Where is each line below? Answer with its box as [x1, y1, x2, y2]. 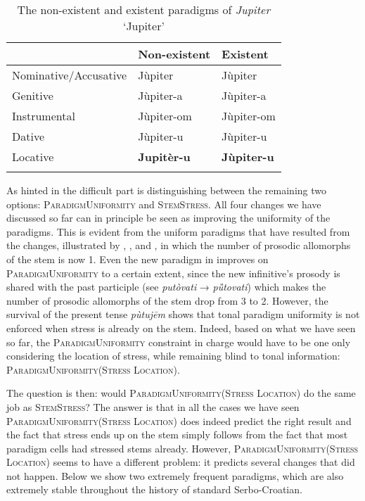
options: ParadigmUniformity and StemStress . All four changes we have [6, 196, 321, 211]
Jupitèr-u [138, 148, 191, 165]
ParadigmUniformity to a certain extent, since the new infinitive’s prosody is [6, 265, 340, 280]
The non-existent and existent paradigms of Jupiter [17, 1, 271, 18]
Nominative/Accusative [12, 67, 127, 83]
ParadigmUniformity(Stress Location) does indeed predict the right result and [6, 413, 352, 428]
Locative [12, 148, 54, 165]
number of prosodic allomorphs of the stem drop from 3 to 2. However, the [6, 293, 328, 307]
